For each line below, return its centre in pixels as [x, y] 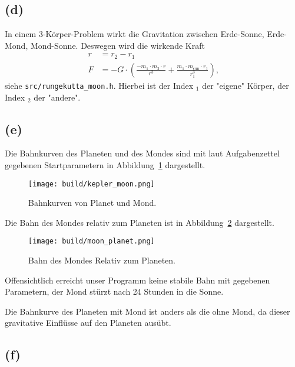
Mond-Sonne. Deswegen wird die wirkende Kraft [117, 45]
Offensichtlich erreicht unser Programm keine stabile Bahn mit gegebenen [137, 280]
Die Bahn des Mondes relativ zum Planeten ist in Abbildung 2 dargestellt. [140, 222]
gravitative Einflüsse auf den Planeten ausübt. [88, 323]
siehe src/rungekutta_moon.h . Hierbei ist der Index [99, 85]
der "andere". [57, 97]
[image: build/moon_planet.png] [92, 241]
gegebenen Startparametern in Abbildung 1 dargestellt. [105, 164]
